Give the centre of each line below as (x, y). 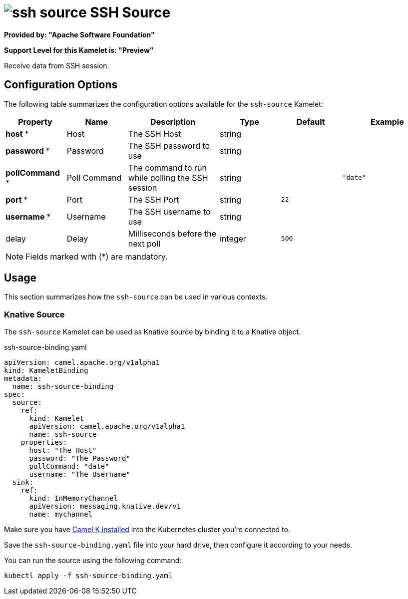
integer (233, 238)
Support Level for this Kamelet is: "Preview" (79, 50)
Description (173, 122)
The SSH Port (154, 199)
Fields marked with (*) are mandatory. (97, 256)
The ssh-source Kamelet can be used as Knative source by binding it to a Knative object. (153, 332)
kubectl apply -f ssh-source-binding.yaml (88, 576)
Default (311, 122)
